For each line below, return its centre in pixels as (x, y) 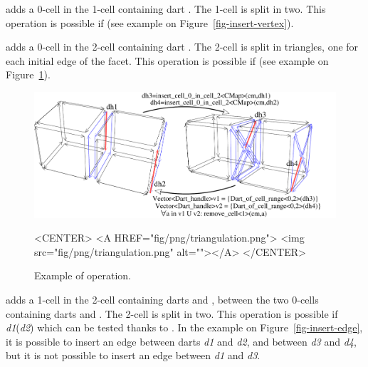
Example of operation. (83, 275)
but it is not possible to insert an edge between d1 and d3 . (133, 355)
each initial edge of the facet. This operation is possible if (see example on (167, 60)
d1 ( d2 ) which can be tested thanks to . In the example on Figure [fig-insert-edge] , (184, 327)
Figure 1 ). (28, 74)
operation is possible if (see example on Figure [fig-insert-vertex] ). (150, 22)
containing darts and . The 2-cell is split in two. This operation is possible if (172, 313)
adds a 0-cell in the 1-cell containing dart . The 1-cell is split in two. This (166, 9)
